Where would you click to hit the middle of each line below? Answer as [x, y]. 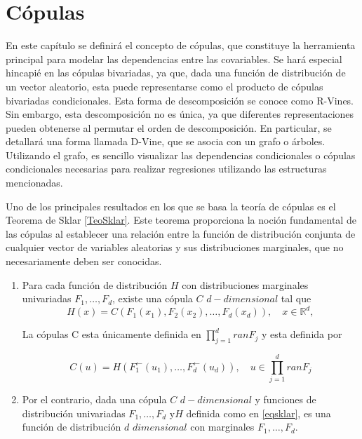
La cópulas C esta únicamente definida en [112, 334]
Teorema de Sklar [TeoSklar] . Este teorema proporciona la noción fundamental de [181, 220]
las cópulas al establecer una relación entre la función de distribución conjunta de [181, 233]
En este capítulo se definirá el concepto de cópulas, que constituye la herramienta [181, 45]
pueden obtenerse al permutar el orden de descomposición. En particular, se [169, 127]
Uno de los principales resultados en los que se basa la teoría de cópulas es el [171, 206]
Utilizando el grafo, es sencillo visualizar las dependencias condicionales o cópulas [181, 155]
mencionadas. [34, 183]
